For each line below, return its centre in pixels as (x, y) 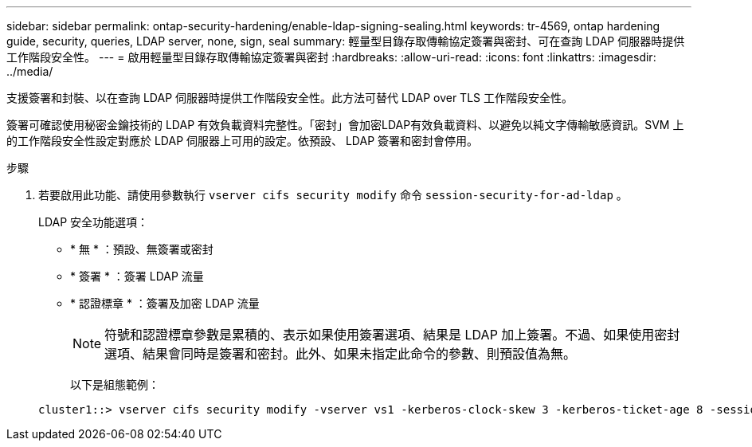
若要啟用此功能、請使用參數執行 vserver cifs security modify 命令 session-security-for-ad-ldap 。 (333, 195)
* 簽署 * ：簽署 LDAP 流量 (137, 276)
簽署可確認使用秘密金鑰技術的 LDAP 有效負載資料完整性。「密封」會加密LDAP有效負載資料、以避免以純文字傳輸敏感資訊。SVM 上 (345, 125)
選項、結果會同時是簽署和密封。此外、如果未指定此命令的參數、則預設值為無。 (341, 354)
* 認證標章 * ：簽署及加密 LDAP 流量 (165, 303)
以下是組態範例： (115, 384)
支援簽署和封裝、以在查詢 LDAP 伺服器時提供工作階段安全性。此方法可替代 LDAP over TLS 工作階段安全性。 (290, 98)
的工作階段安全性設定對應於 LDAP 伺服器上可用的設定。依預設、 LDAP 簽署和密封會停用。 (243, 141)
